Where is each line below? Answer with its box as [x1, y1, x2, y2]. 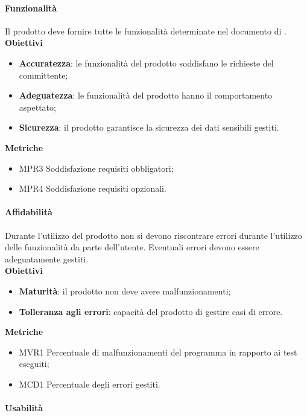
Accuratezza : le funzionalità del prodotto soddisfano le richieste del [19, 56, 274, 69]
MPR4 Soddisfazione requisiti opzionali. [19, 182, 166, 195]
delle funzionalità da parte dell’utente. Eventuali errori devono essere [5, 241, 259, 253]
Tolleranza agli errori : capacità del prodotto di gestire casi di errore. [19, 305, 283, 317]
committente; [19, 68, 68, 81]
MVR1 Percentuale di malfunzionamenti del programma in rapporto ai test [19, 345, 297, 358]
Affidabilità [5, 206, 52, 218]
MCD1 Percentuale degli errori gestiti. [19, 377, 160, 390]
